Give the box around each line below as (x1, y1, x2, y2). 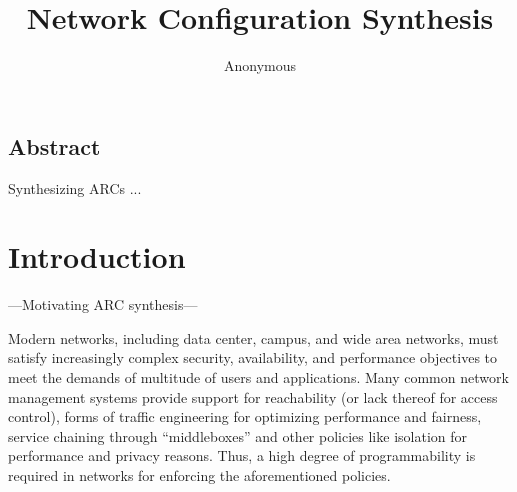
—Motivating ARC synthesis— (8, 294, 198, 315)
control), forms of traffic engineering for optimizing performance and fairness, (8, 406, 482, 427)
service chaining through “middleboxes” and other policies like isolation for (8, 425, 467, 446)
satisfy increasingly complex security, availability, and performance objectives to (8, 347, 498, 368)
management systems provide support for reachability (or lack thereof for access (8, 386, 498, 407)
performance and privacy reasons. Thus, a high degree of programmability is (8, 445, 476, 466)
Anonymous (223, 55, 297, 76)
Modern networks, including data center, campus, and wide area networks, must (8, 327, 499, 348)
